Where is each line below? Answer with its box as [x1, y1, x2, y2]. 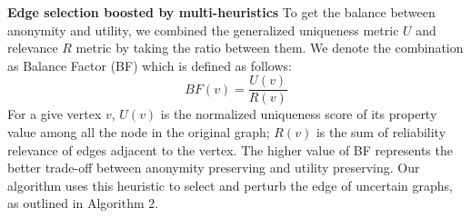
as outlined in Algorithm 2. [7, 193, 159, 213]
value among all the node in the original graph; [7, 123, 270, 142]
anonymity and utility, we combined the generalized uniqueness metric [7, 20, 399, 39]
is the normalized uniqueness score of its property [160, 104, 437, 124]
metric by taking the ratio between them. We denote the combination [75, 38, 464, 57]
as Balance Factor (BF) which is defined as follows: [7, 55, 292, 74]
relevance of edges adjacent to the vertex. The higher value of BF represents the [7, 140, 453, 159]
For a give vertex [7, 104, 102, 124]
